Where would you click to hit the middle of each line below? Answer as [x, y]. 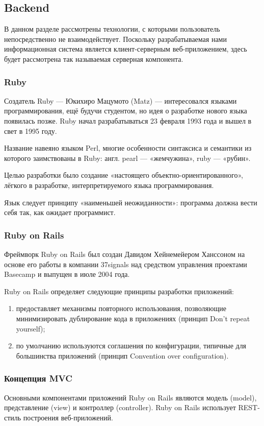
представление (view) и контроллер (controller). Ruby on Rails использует [120, 407]
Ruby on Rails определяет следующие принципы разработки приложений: [119, 291]
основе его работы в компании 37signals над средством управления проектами [126, 264]
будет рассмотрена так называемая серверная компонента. [94, 58]
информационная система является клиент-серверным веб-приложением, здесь [126, 49]
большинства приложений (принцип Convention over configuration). [122, 355]
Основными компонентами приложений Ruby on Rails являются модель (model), [130, 397]
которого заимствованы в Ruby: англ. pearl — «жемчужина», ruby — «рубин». [127, 158]
